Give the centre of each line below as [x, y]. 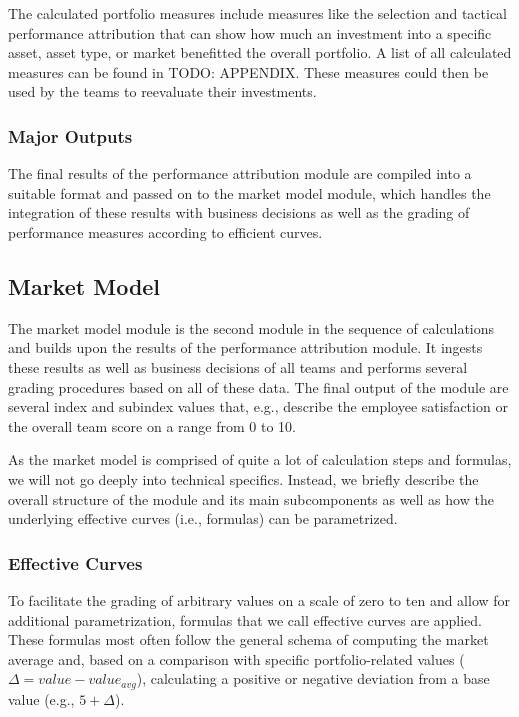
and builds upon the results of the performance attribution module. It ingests [245, 347]
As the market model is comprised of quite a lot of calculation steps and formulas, [260, 459]
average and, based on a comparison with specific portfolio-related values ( [236, 658]
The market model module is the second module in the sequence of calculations [251, 327]
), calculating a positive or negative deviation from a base [313, 678]
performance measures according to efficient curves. [165, 231]
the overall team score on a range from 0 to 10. [152, 425]
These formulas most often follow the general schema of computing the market [248, 639]
